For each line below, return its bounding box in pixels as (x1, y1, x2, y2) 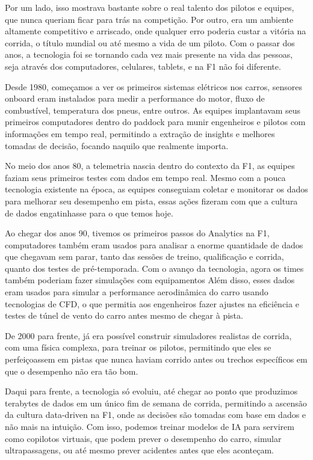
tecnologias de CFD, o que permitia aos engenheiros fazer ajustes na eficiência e (5, 297, 299, 310)
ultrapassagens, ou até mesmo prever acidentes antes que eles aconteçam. (5, 444, 274, 456)
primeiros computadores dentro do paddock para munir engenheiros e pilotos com (5, 115, 306, 128)
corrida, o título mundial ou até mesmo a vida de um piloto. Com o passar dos (5, 36, 295, 49)
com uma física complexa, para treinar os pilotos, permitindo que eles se (5, 341, 271, 354)
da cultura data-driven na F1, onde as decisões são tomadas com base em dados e (5, 408, 306, 421)
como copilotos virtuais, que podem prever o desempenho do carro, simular (5, 432, 282, 444)
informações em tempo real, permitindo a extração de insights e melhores (5, 127, 275, 140)
